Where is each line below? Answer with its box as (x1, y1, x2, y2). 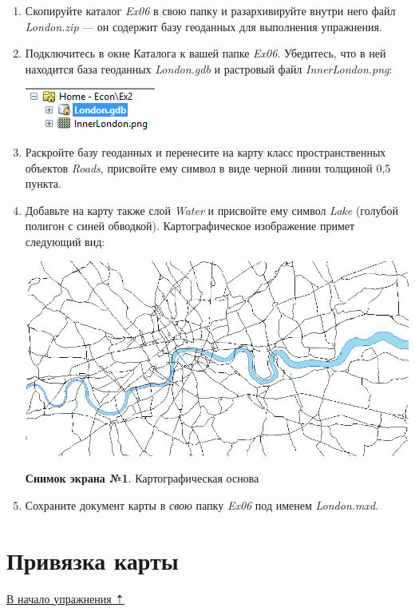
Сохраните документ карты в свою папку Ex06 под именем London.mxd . (25, 496, 379, 513)
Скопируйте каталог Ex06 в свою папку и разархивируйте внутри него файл (25, 2, 396, 18)
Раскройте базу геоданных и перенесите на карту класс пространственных (25, 143, 386, 160)
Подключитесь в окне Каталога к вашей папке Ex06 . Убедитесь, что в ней (25, 45, 386, 62)
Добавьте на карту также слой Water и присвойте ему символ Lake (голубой (25, 201, 398, 218)
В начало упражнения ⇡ (6, 590, 125, 606)
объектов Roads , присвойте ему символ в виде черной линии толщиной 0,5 (25, 159, 391, 176)
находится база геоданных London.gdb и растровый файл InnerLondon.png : (25, 60, 393, 77)
